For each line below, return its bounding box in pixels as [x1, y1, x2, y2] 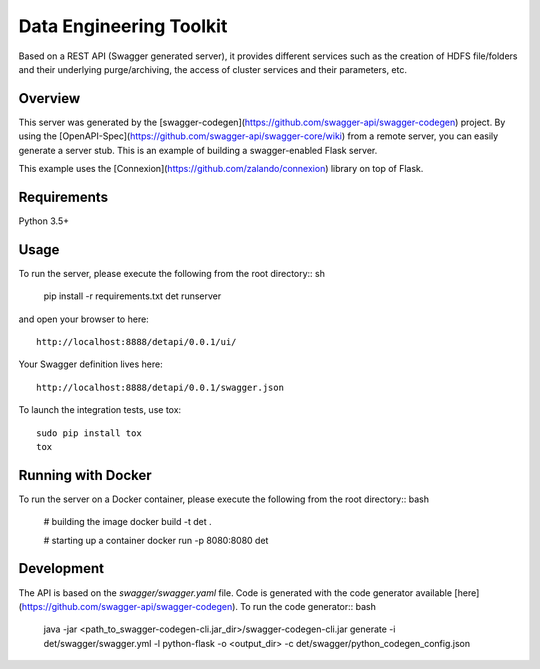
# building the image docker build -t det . [43, 516, 212, 528]
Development [18, 560, 105, 577]
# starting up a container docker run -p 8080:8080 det [43, 534, 269, 546]
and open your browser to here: [18, 313, 149, 325]
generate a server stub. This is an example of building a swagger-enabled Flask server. [18, 144, 378, 156]
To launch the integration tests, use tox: [18, 404, 182, 416]
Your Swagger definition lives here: [18, 358, 164, 370]
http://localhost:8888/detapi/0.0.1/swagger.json [36, 381, 285, 393]
